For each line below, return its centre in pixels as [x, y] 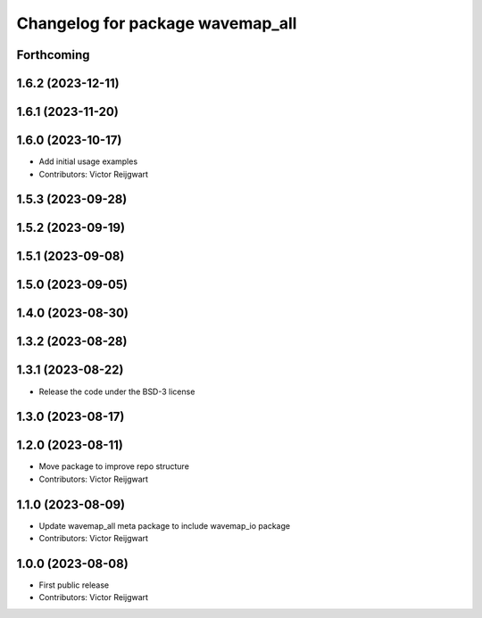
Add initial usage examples [88, 161]
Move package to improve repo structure [114, 466]
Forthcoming [53, 55]
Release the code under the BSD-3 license [117, 391]
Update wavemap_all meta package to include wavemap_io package [164, 525]
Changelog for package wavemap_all [157, 23]
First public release [74, 585]
